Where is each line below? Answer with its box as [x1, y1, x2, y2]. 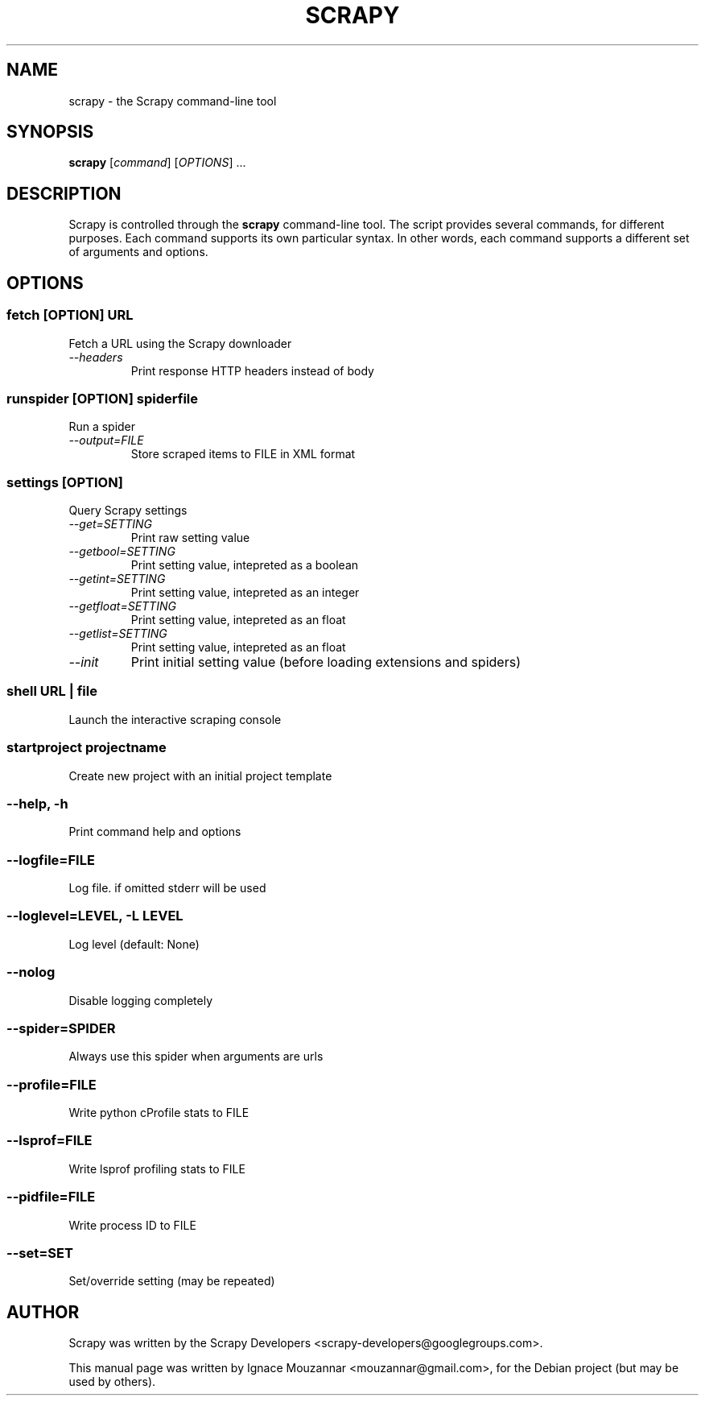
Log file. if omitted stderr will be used [68, 881, 266, 895]
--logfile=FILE [6, 851, 95, 868]
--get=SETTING [68, 517, 153, 531]
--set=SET [6, 1244, 73, 1261]
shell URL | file [6, 683, 97, 700]
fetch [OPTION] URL [6, 307, 134, 324]
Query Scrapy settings [68, 503, 188, 517]
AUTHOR [6, 1301, 80, 1322]
